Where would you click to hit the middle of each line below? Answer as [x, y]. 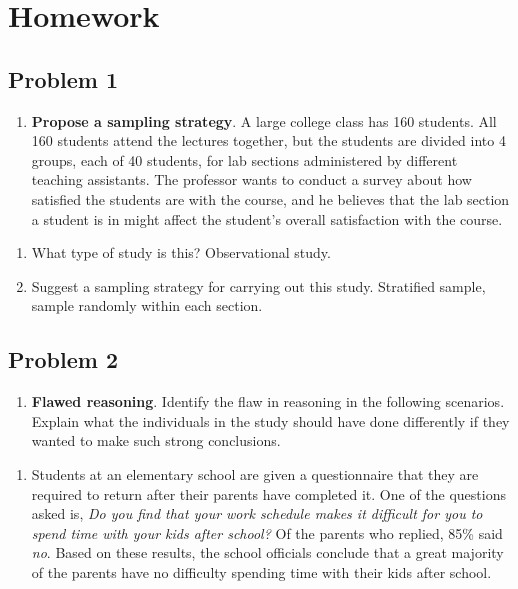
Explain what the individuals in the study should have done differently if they [270, 420]
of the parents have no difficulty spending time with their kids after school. [261, 571]
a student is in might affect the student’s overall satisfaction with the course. [267, 218]
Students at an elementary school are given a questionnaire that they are [255, 473]
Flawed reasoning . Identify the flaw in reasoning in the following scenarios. [268, 401]
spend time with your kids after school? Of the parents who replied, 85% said [267, 532]
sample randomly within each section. [147, 305]
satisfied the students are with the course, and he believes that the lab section [270, 198]
